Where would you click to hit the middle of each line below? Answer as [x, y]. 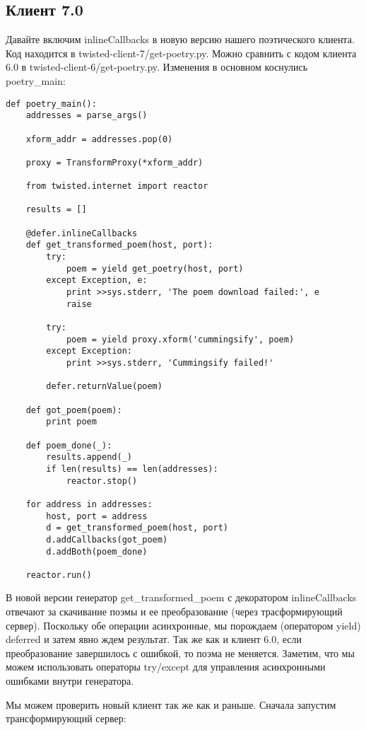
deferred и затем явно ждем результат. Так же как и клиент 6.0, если [154, 639]
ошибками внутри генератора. [70, 681]
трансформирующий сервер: [66, 718]
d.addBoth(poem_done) [97, 551]
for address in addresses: [89, 504]
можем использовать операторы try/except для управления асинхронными [166, 667]
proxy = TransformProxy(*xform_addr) [114, 162]
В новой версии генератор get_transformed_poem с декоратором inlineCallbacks [181, 597]
